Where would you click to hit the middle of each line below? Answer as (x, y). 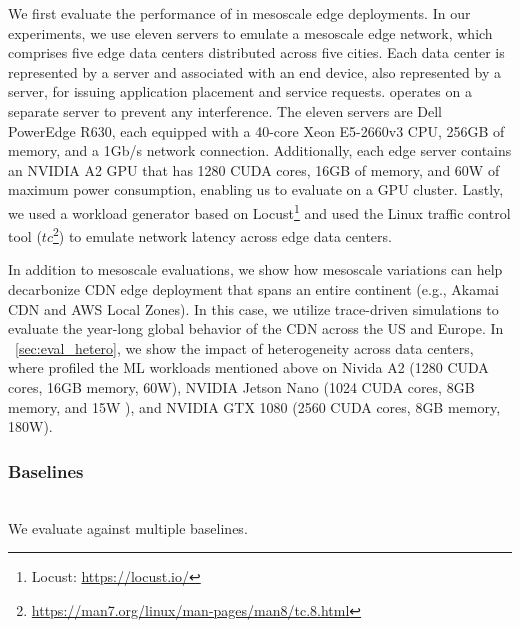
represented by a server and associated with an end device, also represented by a (254, 71)
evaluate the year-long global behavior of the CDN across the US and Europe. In (256, 328)
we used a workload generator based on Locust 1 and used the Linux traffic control (259, 211)
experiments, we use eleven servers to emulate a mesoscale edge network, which (250, 32)
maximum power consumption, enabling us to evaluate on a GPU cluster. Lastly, (256, 189)
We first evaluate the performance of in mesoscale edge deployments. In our (239, 13)
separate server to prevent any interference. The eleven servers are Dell (225, 110)
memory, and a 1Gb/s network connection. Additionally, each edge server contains (260, 150)
